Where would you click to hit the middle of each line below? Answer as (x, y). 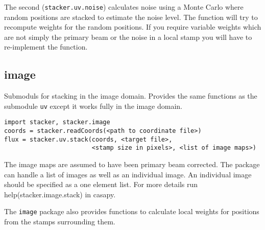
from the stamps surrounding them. (60, 222)
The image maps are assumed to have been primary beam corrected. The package (132, 164)
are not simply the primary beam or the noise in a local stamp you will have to (128, 37)
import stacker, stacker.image (57, 122)
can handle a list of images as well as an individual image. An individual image (128, 174)
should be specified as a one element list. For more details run (101, 184)
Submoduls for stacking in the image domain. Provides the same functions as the (131, 96)
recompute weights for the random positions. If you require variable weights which (133, 27)
